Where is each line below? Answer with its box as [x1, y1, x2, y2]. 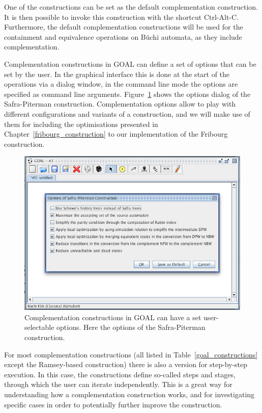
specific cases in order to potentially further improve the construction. [4, 399, 222, 409]
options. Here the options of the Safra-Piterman [56, 322, 206, 332]
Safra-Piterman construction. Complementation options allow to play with [4, 98, 236, 109]
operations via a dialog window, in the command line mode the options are [4, 79, 238, 89]
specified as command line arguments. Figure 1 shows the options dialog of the [4, 88, 251, 99]
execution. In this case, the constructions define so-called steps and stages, [4, 369, 236, 379]
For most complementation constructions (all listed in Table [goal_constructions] [4, 349, 258, 359]
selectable [24, 322, 54, 332]
